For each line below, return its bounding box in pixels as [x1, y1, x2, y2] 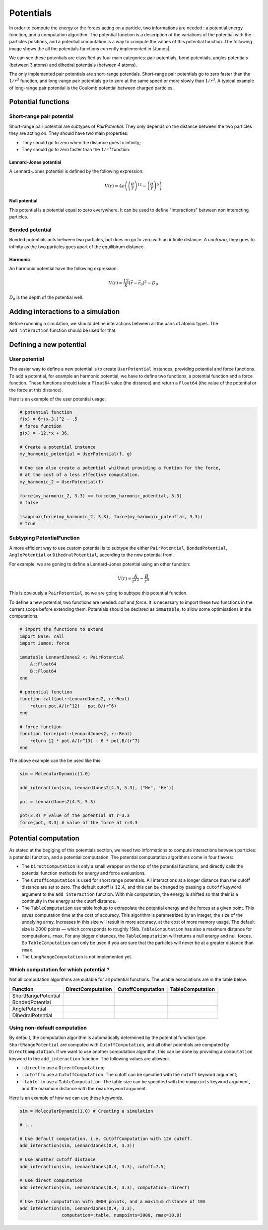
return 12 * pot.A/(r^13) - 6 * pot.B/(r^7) [30, 738, 140, 744]
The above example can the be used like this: [9, 757, 102, 763]
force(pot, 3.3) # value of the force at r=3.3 [19, 820, 137, 825]
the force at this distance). [9, 387, 63, 393]
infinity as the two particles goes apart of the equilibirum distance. [9, 244, 145, 250]
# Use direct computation [19, 1178, 83, 1183]
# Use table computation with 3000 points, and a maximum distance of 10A [19, 1199, 206, 1204]
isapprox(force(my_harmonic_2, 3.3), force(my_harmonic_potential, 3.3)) [19, 514, 203, 519]
